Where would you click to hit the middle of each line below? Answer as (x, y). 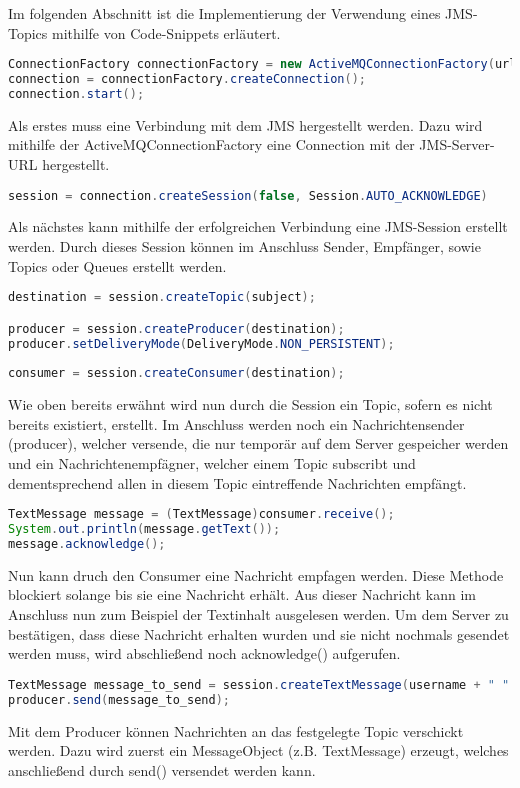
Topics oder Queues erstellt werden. (117, 265)
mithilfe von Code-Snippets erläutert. (166, 32)
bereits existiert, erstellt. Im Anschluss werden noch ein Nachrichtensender (236, 423)
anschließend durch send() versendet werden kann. (162, 769)
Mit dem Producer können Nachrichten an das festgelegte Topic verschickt (236, 730)
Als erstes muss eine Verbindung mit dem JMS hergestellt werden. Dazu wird (245, 124)
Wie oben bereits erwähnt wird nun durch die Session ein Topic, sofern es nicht (250, 404)
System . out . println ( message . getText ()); (144, 529)
